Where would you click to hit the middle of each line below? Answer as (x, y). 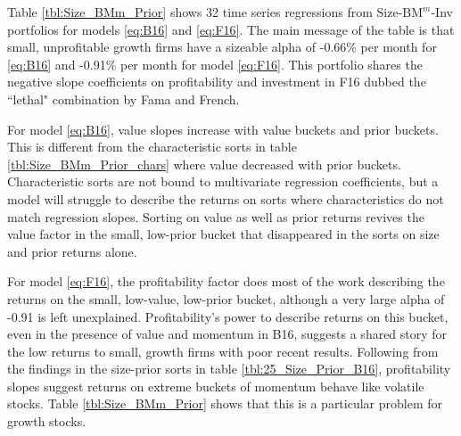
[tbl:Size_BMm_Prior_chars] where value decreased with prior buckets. (204, 164)
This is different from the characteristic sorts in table (152, 147)
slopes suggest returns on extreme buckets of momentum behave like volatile (216, 386)
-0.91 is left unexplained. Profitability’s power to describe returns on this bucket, (228, 316)
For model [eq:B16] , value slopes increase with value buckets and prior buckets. (223, 129)
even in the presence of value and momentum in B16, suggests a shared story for (227, 334)
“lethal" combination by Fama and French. (123, 99)
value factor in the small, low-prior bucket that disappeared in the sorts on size (223, 234)
